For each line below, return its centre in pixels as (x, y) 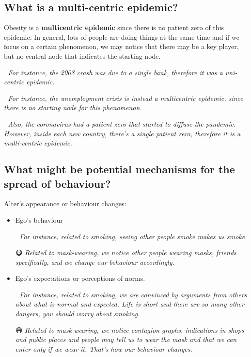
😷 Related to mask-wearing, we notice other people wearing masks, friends (126, 252)
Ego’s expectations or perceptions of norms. (80, 278)
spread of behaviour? (57, 183)
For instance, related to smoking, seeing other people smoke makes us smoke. (133, 236)
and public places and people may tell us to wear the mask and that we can (126, 339)
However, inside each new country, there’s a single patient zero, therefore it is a (122, 133)
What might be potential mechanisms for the (119, 169)
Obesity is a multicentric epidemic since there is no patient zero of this (114, 27)
